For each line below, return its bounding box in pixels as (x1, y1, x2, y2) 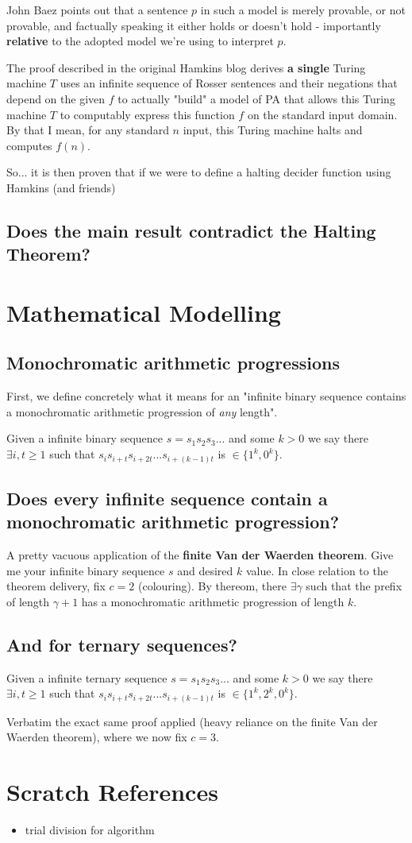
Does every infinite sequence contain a (6, 485, 328, 510)
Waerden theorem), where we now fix (6, 729, 187, 745)
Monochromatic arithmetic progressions (6, 350, 340, 375)
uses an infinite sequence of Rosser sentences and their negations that (60, 75, 398, 91)
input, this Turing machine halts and (183, 122, 363, 138)
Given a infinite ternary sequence (6, 669, 167, 686)
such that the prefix (306, 578, 402, 594)
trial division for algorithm (25, 822, 155, 838)
